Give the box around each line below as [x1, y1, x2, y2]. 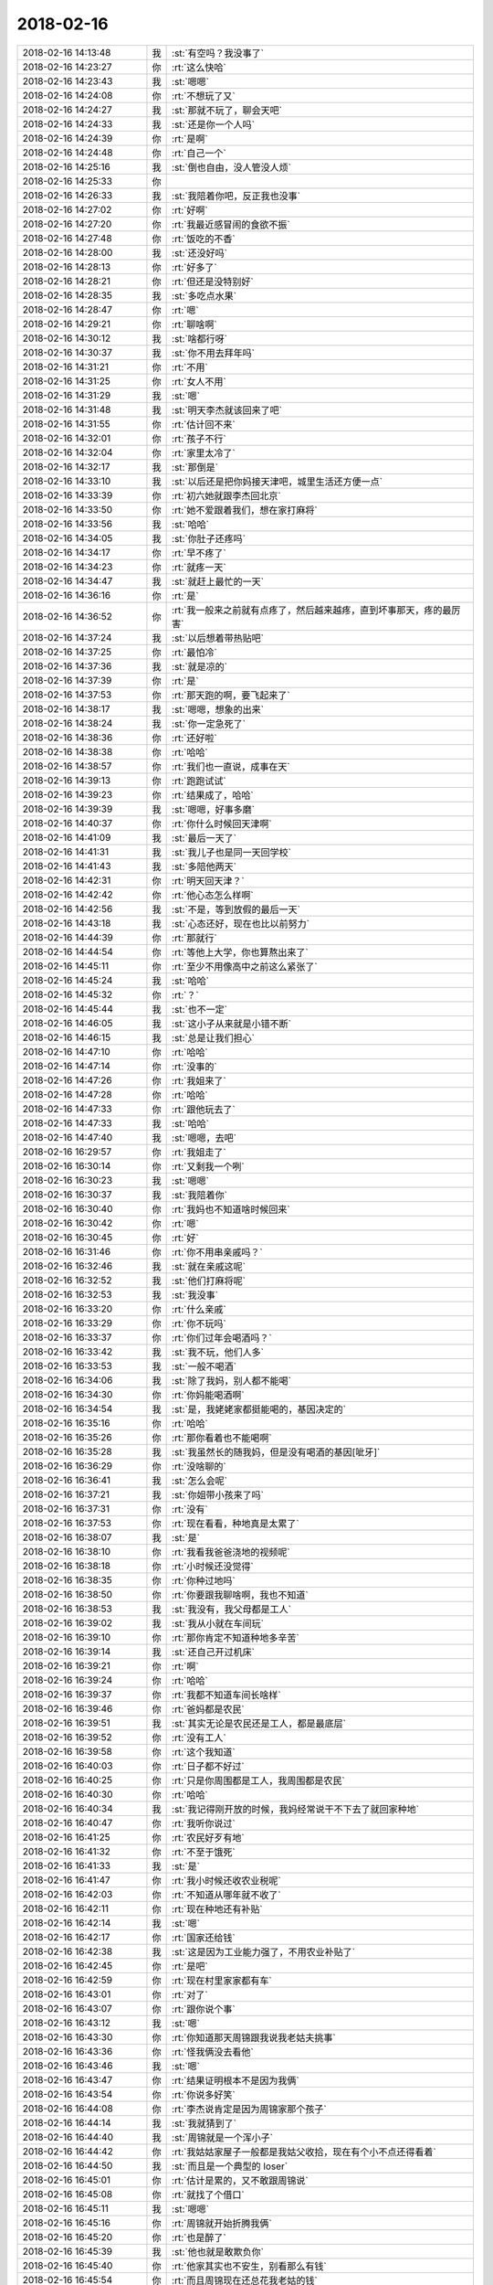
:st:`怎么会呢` [172, 1474, 228, 1487]
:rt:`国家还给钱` [172, 1931, 236, 1944]
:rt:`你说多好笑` [172, 2088, 236, 2101]
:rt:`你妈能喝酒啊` [172, 1388, 246, 1401]
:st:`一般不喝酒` [172, 1360, 237, 1373]
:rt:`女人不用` [172, 375, 227, 388]
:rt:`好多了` [172, 260, 218, 273]
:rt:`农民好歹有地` [172, 1831, 246, 1844]
